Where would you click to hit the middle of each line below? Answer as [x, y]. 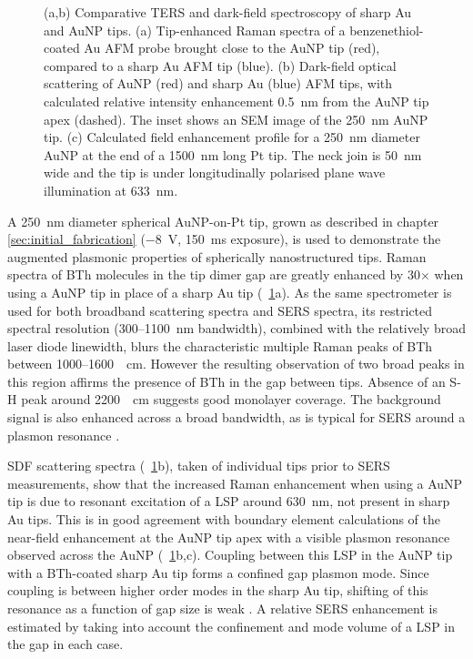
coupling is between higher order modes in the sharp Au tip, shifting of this [218, 590]
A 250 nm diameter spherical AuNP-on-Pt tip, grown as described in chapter [223, 221]
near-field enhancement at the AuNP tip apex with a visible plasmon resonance [229, 537]
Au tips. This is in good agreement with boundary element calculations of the [224, 519]
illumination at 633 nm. [111, 190]
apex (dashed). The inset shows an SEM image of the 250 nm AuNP [236, 119]
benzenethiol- [387, 30]
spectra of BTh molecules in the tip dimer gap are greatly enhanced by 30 [214, 274]
